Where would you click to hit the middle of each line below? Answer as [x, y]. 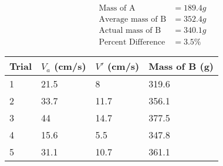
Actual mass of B [130, 31]
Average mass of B [133, 20]
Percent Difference [132, 43]
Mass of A [117, 9]
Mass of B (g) [181, 66]
